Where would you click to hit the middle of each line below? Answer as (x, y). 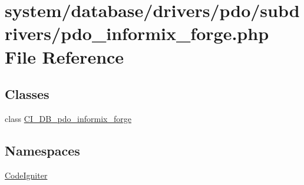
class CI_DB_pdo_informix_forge (68, 118)
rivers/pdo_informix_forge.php (137, 33)
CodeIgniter (26, 175)
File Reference (65, 56)
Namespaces (42, 150)
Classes (27, 94)
